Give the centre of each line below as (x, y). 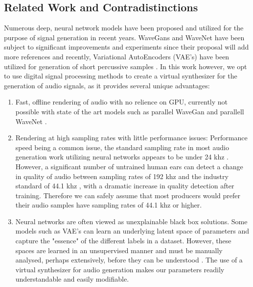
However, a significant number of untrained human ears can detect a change (129, 166)
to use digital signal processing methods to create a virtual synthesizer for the (121, 76)
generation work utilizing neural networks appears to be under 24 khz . (122, 157)
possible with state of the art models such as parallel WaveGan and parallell (130, 111)
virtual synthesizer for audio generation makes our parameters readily (120, 269)
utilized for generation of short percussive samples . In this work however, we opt (126, 66)
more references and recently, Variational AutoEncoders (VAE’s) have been (117, 56)
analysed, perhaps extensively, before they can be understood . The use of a (129, 260)
